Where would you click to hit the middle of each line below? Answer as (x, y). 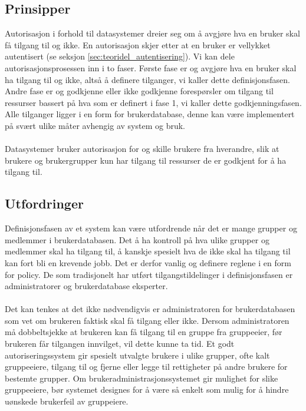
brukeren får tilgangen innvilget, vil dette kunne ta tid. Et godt (120, 344)
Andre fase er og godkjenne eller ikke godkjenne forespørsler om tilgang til (139, 91)
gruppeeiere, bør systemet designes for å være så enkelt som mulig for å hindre (147, 390)
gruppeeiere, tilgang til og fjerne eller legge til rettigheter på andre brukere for (146, 367)
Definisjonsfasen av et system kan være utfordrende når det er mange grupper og (151, 228)
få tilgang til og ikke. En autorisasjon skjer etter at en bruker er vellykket (138, 44)
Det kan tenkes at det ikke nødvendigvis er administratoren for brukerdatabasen (150, 309)
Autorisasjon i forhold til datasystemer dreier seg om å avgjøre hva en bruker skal (152, 33)
